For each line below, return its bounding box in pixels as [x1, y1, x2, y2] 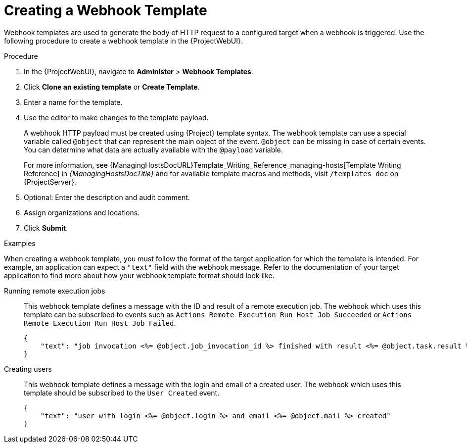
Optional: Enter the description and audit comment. [24, 193, 190, 201]
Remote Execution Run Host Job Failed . [24, 318, 176, 327]
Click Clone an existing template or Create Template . [24, 82, 200, 91]
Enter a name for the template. [24, 98, 123, 106]
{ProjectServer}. [24, 177, 77, 186]
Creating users [4, 364, 52, 373]
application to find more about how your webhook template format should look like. [4, 271, 275, 280]
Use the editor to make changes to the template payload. [24, 113, 209, 122]
